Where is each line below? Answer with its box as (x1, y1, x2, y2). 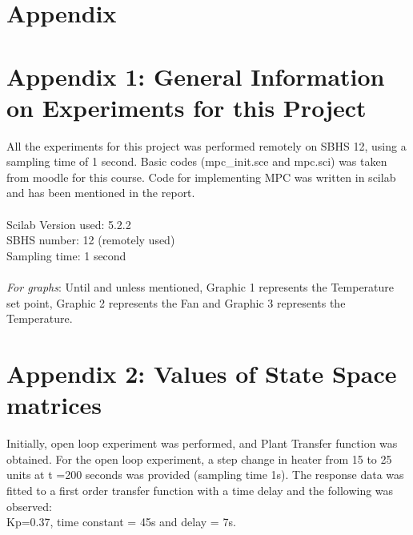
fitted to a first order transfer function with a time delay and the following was (6, 481, 394, 498)
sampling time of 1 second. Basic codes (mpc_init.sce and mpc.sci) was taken (6, 153, 387, 170)
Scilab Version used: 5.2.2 (6, 215, 131, 232)
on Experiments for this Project (6, 91, 367, 123)
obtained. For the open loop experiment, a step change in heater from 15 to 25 (6, 450, 392, 467)
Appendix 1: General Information (6, 59, 385, 92)
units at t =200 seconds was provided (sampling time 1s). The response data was (6, 466, 404, 483)
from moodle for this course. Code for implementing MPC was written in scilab (6, 168, 396, 185)
